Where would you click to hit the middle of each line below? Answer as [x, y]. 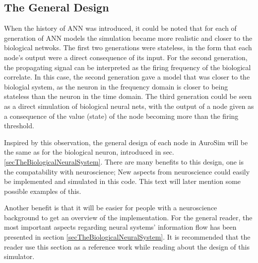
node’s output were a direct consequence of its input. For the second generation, [126, 57]
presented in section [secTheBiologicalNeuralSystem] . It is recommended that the [127, 237]
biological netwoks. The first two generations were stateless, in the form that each [128, 47]
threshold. [19, 126]
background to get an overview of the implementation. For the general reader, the [128, 217]
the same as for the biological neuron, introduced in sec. [89, 152]
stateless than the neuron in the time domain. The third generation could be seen [128, 96]
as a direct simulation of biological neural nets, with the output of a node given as [129, 106]
